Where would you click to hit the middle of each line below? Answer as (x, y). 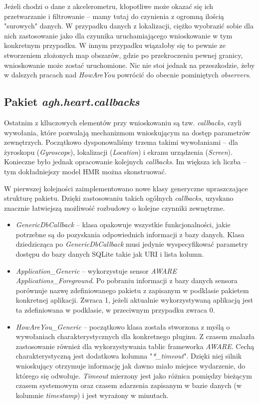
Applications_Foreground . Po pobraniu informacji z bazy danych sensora (127, 280)
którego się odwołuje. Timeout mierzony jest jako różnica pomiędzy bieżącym (134, 375)
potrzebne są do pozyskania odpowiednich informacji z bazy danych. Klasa (130, 234)
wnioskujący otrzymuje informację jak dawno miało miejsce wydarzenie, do (130, 366)
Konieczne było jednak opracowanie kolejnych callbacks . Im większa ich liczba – (125, 162)
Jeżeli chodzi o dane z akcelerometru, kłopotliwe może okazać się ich (109, 6)
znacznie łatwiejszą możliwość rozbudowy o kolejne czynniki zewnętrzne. (115, 207)
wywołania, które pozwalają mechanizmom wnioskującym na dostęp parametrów (127, 132)
